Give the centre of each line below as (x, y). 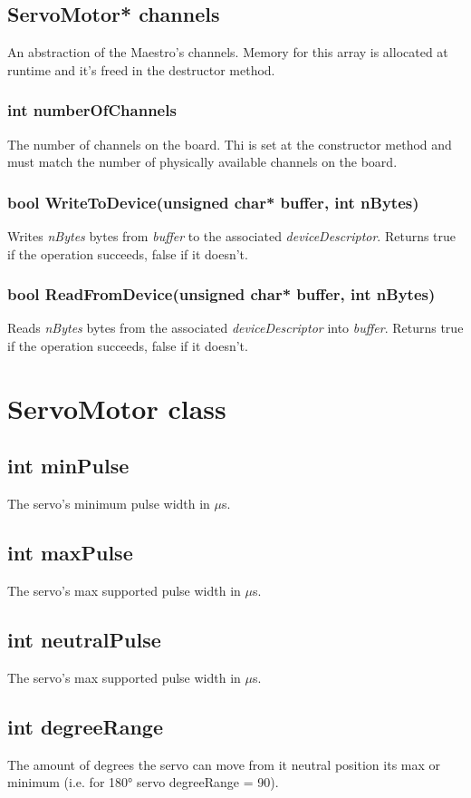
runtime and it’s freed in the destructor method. (141, 69)
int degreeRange (85, 726)
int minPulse (68, 466)
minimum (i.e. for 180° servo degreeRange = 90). (143, 782)
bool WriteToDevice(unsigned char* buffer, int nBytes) (213, 202)
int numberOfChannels (92, 110)
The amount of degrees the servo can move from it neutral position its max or (224, 764)
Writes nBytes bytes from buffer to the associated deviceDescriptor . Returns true (232, 236)
